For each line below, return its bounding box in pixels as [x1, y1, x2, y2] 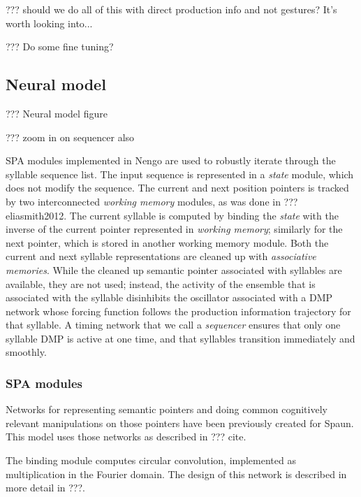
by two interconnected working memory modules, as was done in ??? [6, 194, 298, 208]
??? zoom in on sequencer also [6, 129, 135, 144]
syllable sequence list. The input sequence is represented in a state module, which [6, 166, 354, 181]
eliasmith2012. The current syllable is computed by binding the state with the [6, 208, 339, 222]
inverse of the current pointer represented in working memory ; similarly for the [6, 222, 343, 236]
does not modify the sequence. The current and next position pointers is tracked [6, 180, 349, 195]
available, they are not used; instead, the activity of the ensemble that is [6, 276, 316, 291]
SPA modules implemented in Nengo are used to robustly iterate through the [6, 153, 336, 168]
